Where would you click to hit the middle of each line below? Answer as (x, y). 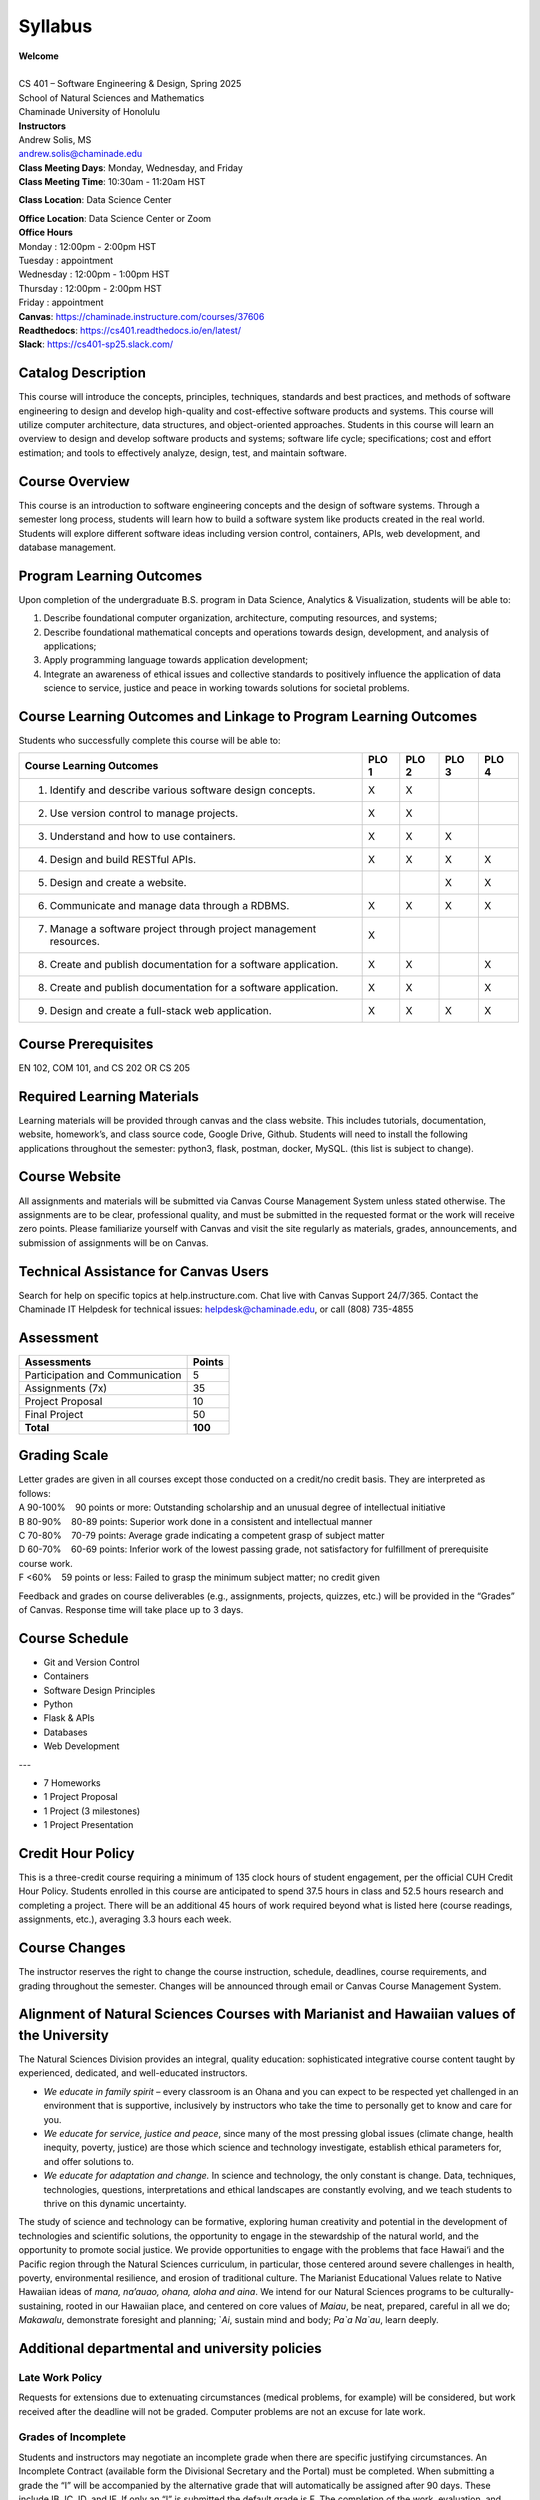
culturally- (493, 2292)
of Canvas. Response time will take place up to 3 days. (131, 1609)
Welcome (38, 56)
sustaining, (41, 2306)
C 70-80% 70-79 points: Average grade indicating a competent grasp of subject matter (201, 1536)
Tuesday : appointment (66, 261)
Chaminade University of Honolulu (89, 112)
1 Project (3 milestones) (92, 1811)
